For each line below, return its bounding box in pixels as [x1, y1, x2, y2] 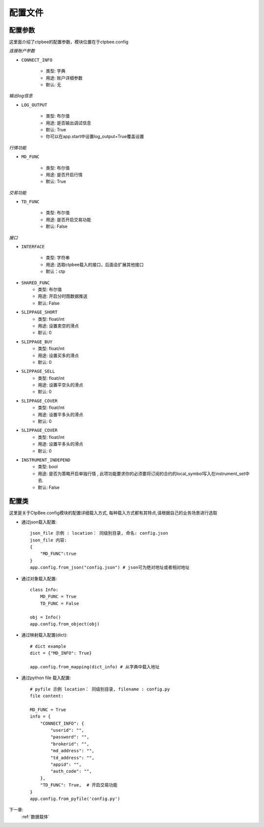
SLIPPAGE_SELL [21, 369, 55, 374]
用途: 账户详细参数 [45, 75, 83, 81]
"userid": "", [50, 728, 85, 733]
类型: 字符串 [45, 255, 70, 260]
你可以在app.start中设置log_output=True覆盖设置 [45, 134, 144, 140]
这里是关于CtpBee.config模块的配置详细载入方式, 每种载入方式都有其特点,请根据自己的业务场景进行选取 [9, 510, 218, 516]
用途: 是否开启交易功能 [45, 216, 91, 222]
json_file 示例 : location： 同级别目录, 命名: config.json [30, 530, 168, 536]
